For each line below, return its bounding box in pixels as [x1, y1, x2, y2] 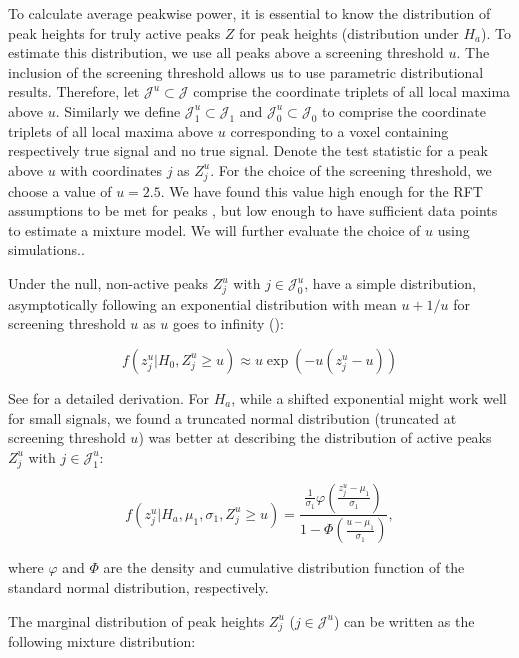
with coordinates [60, 159, 162, 180]
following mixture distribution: [8, 631, 196, 652]
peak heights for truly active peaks [8, 22, 221, 43]
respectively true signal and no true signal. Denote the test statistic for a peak [8, 140, 488, 161]
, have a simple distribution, [304, 273, 476, 294]
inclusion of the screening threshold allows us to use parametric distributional [8, 61, 484, 82]
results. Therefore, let [8, 81, 140, 102]
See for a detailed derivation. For [8, 387, 210, 408]
